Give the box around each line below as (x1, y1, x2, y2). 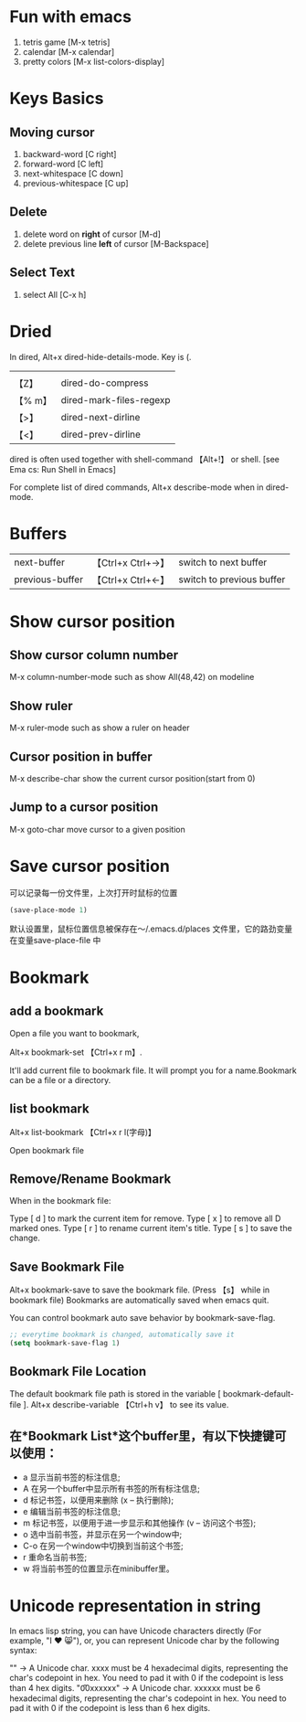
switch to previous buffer (177, 573, 286, 586)
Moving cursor (9, 124, 95, 140)
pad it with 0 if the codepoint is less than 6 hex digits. (9, 1703, 211, 1714)
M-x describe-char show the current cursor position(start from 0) (9, 773, 256, 784)
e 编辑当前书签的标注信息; (22, 1505, 121, 1516)
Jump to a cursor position (9, 800, 159, 815)
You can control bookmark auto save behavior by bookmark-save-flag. (9, 1313, 276, 1323)
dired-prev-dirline (60, 428, 142, 441)
